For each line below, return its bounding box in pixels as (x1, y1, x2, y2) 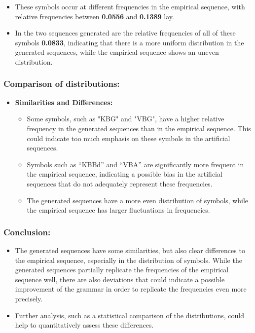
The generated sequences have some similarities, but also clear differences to (15, 245, 245, 255)
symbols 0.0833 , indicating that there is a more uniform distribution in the (15, 37, 244, 47)
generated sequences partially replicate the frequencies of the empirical (15, 264, 229, 275)
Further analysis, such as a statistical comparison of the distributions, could (15, 310, 245, 320)
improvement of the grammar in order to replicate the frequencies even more (15, 284, 247, 294)
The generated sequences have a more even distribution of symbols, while (27, 195, 249, 205)
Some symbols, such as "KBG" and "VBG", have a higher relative (27, 113, 224, 124)
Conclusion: (3, 225, 51, 238)
